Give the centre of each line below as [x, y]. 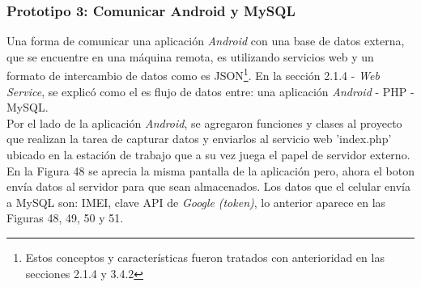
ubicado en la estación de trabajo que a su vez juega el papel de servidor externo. [208, 155]
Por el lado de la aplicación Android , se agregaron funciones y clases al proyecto [204, 122]
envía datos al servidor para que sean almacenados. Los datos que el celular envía [208, 186]
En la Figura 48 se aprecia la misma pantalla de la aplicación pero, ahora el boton [210, 170]
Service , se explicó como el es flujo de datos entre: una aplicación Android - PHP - [210, 91]
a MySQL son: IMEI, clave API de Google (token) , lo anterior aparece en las [196, 202]
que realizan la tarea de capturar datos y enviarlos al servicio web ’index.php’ [199, 139]
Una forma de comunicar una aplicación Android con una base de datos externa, [206, 41]
